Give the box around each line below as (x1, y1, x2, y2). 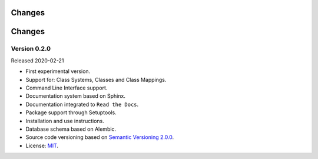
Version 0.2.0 (11, 45, 51, 53)
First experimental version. (25, 68, 91, 75)
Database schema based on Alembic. (25, 125, 117, 132)
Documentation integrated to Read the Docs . (25, 101, 139, 108)
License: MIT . (25, 142, 59, 149)
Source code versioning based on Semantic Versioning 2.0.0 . (25, 134, 174, 141)
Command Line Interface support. (25, 84, 108, 91)
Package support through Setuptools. (25, 109, 117, 116)
